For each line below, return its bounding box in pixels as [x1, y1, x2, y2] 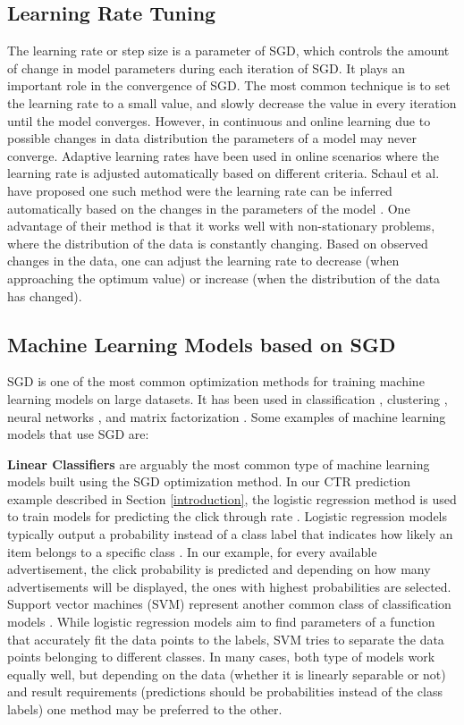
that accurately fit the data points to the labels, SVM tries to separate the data [7, 629, 444, 648]
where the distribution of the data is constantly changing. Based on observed [7, 233, 428, 252]
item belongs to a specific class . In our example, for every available [7, 542, 377, 561]
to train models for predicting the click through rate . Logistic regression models [7, 507, 448, 526]
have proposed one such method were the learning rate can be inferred [7, 181, 392, 199]
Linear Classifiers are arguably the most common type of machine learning [7, 454, 430, 473]
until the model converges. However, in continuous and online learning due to [7, 111, 431, 130]
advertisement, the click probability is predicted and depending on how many [7, 560, 431, 578]
